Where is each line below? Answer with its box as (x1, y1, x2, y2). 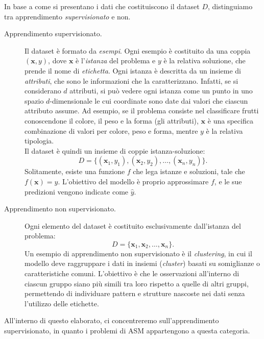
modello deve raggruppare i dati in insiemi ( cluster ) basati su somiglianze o (25, 258, 260, 269)
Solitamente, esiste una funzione (25, 166, 125, 177)
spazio (25, 95, 44, 106)
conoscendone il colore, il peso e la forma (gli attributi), (25, 115, 199, 126)
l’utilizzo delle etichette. (25, 298, 99, 308)
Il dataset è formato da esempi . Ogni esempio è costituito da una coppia (25, 45, 251, 56)
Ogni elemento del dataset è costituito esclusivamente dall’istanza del (25, 220, 241, 231)
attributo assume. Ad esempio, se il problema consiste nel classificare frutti (25, 105, 259, 116)
